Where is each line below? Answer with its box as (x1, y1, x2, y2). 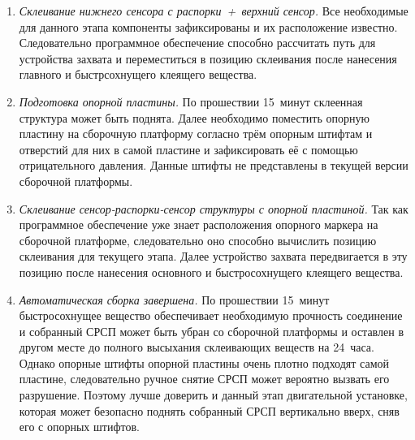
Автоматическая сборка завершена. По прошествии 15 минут (19, 291, 330, 308)
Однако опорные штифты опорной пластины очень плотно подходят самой (19, 354, 390, 371)
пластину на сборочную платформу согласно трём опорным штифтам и (19, 125, 373, 142)
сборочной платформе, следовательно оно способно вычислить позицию (19, 231, 377, 248)
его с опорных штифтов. (19, 418, 140, 435)
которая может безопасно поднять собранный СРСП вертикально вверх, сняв (19, 402, 400, 419)
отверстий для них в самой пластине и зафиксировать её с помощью (19, 140, 358, 157)
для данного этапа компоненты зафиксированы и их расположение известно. (19, 18, 398, 35)
